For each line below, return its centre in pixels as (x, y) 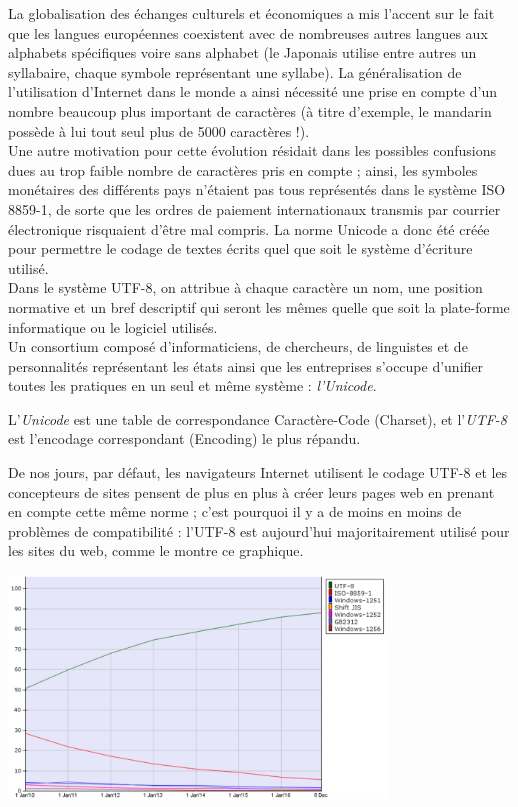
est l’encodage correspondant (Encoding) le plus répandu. (184, 438)
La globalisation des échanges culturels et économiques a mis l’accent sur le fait (251, 13)
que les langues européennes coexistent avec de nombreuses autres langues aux (248, 32)
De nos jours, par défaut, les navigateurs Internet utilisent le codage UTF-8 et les (258, 472)
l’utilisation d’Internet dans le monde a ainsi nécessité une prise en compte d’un (252, 91)
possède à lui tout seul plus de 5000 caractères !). (159, 130)
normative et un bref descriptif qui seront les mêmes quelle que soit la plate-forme (259, 306)
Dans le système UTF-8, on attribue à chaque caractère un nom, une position (245, 287)
